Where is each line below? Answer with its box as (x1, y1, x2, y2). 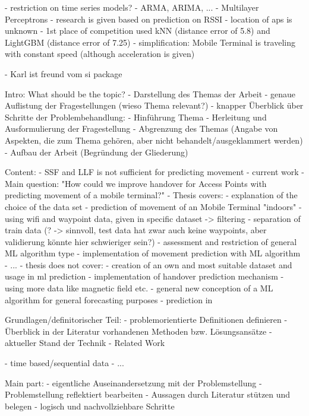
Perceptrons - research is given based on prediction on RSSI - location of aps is (5, 12, 292, 25)
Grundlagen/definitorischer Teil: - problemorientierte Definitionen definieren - (5, 313, 288, 326)
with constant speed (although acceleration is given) (5, 47, 195, 60)
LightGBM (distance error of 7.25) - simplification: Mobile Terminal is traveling (5, 36, 295, 48)
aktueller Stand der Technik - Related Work (5, 336, 165, 349)
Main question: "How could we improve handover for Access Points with (5, 177, 267, 189)
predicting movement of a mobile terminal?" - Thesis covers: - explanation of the (5, 189, 298, 201)
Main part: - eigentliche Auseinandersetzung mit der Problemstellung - (5, 376, 262, 389)
